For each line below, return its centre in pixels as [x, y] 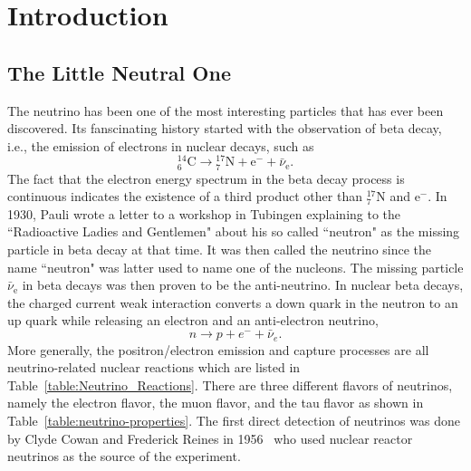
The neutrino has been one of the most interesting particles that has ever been [226, 110]
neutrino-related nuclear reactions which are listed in [154, 367]
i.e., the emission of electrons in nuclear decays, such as [161, 145]
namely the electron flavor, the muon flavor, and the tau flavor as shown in [216, 403]
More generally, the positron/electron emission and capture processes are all [218, 349]
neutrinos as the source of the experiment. [124, 456]
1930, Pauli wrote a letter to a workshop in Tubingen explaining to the [204, 213]
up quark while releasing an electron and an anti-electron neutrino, [193, 320]
